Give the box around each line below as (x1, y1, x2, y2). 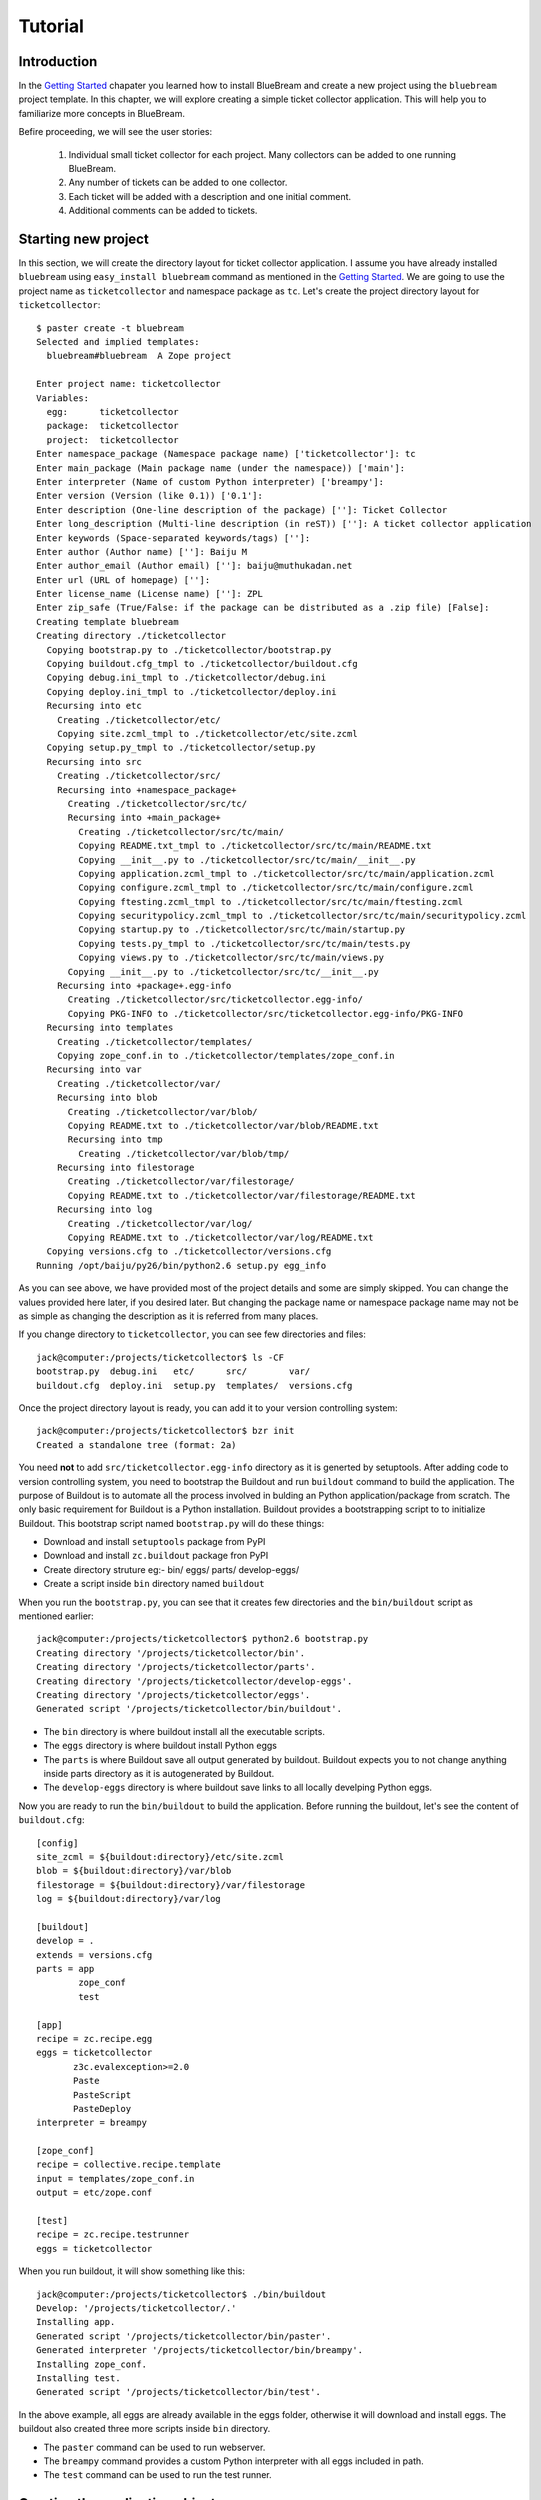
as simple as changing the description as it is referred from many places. (18, 1310, 319, 1322)
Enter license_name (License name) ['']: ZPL (36, 588, 264, 600)
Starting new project (18, 231, 149, 247)
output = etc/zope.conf (36, 2187, 153, 2199)
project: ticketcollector (46, 434, 179, 445)
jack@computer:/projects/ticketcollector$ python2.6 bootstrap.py (36, 1633, 369, 1645)
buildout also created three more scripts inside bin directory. (18, 2423, 271, 2435)
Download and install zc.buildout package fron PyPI (43, 1550, 269, 1562)
